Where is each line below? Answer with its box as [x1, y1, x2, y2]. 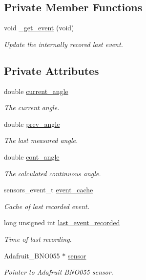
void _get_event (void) [4, 23, 74, 33]
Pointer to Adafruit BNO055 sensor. [4, 267, 113, 277]
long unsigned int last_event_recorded [4, 217, 120, 228]
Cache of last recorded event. [4, 201, 89, 211]
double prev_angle [4, 118, 60, 129]
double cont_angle [4, 151, 60, 162]
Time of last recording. [4, 233, 72, 244]
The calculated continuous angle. [4, 168, 101, 178]
